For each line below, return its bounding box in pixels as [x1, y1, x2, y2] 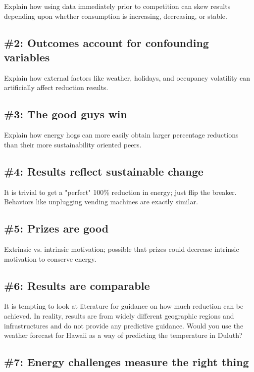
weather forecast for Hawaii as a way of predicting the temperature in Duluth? [4, 330, 243, 340]
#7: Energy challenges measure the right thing [4, 354, 249, 370]
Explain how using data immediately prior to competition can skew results [4, 1, 231, 11]
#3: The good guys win [4, 106, 127, 122]
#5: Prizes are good [4, 221, 109, 236]
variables [4, 49, 50, 64]
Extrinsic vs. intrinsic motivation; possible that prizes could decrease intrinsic [4, 243, 239, 254]
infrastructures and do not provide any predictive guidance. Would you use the [4, 320, 244, 330]
